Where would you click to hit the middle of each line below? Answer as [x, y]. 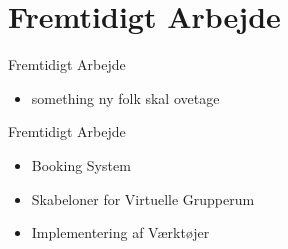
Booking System [81, 164]
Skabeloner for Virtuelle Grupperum [143, 198]
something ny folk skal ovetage [125, 97]
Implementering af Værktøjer [120, 232]
